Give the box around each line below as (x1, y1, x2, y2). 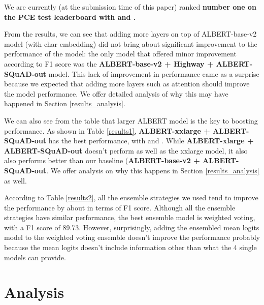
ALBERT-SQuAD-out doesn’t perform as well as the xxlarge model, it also (4, 145, 248, 156)
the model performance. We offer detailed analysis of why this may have (4, 88, 228, 99)
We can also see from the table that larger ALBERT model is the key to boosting (4, 115, 258, 126)
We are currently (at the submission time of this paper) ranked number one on (4, 2, 256, 12)
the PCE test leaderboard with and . (4, 11, 136, 22)
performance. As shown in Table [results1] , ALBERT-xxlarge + (4, 125, 210, 136)
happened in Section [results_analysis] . (4, 98, 125, 109)
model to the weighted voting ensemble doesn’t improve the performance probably (4, 232, 260, 242)
